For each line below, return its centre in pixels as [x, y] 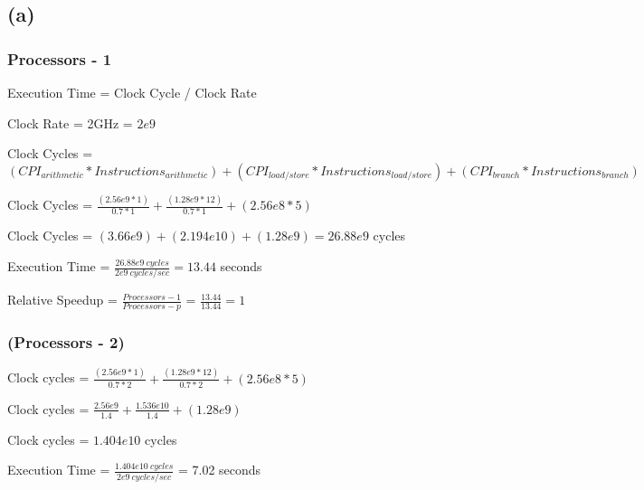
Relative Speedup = [62, 300]
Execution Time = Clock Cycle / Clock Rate [132, 92]
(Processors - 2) [66, 342]
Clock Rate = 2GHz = [70, 122]
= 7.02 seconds [219, 470]
